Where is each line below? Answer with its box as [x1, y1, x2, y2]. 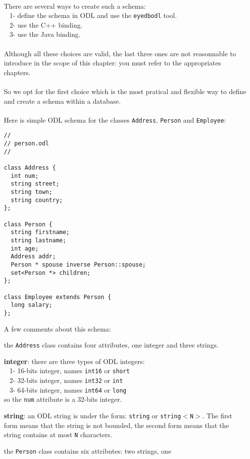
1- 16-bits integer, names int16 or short [9, 365, 130, 376]
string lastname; [11, 237, 66, 244]
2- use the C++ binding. [9, 19, 83, 30]
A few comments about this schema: [4, 323, 111, 333]
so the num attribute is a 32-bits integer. [4, 394, 122, 404]
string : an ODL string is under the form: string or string [4, 411, 181, 420]
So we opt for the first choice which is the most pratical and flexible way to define [4, 86, 247, 96]
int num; [11, 172, 39, 179]
